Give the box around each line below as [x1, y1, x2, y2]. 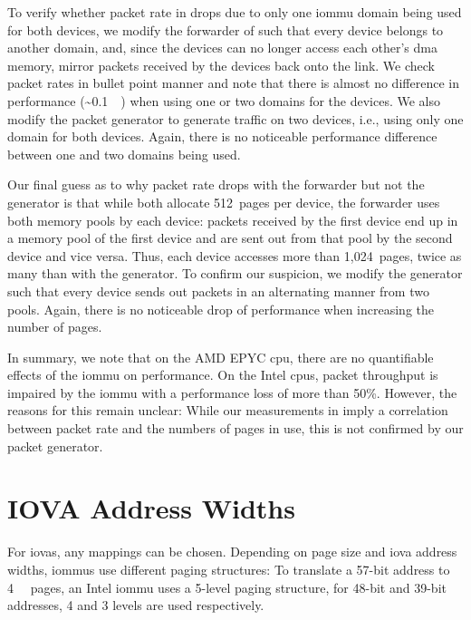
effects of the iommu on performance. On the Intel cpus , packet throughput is [7, 365, 438, 384]
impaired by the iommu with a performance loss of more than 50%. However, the [7, 383, 457, 402]
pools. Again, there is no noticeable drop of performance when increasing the [7, 299, 435, 318]
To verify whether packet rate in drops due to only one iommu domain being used [7, 3, 462, 21]
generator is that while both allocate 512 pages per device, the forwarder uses [7, 192, 440, 211]
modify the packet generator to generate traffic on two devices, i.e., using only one [7, 109, 464, 128]
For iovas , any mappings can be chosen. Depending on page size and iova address [7, 542, 457, 561]
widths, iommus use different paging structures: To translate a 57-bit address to [7, 559, 450, 578]
